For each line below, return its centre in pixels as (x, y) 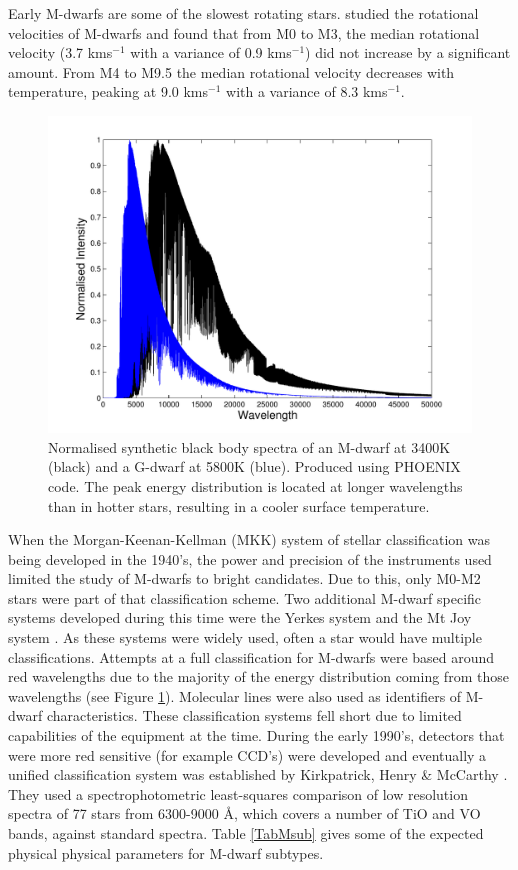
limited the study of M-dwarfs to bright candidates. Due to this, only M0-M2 (244, 578)
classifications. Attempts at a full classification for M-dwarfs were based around (251, 656)
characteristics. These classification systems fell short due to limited (254, 715)
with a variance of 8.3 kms (307, 91)
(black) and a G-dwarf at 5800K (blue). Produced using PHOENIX (254, 466)
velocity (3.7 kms (60, 52)
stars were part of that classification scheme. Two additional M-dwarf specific (245, 597)
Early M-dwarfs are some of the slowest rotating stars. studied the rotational (243, 13)
